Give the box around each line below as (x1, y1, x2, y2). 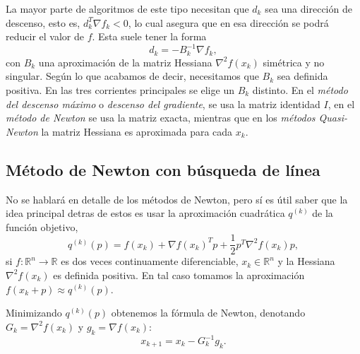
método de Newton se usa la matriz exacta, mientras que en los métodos (6, 110, 316, 125)
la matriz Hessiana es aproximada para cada (41, 124, 233, 138)
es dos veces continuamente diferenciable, (61, 254, 239, 269)
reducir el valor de (6, 29, 84, 44)
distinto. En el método (252, 82, 348, 97)
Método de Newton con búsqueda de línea (6, 158, 320, 180)
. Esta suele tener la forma (92, 29, 207, 44)
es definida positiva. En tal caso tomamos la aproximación (53, 267, 305, 282)
